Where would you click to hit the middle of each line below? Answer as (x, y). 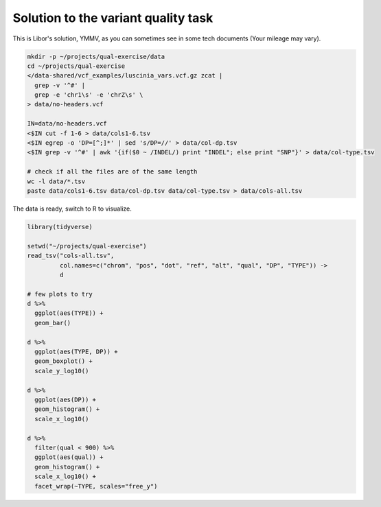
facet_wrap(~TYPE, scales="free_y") (96, 486)
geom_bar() (53, 323)
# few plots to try (60, 294)
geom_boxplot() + (63, 361)
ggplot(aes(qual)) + (69, 457)
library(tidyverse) (60, 227)
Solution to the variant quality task (113, 18)
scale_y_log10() (62, 371)
